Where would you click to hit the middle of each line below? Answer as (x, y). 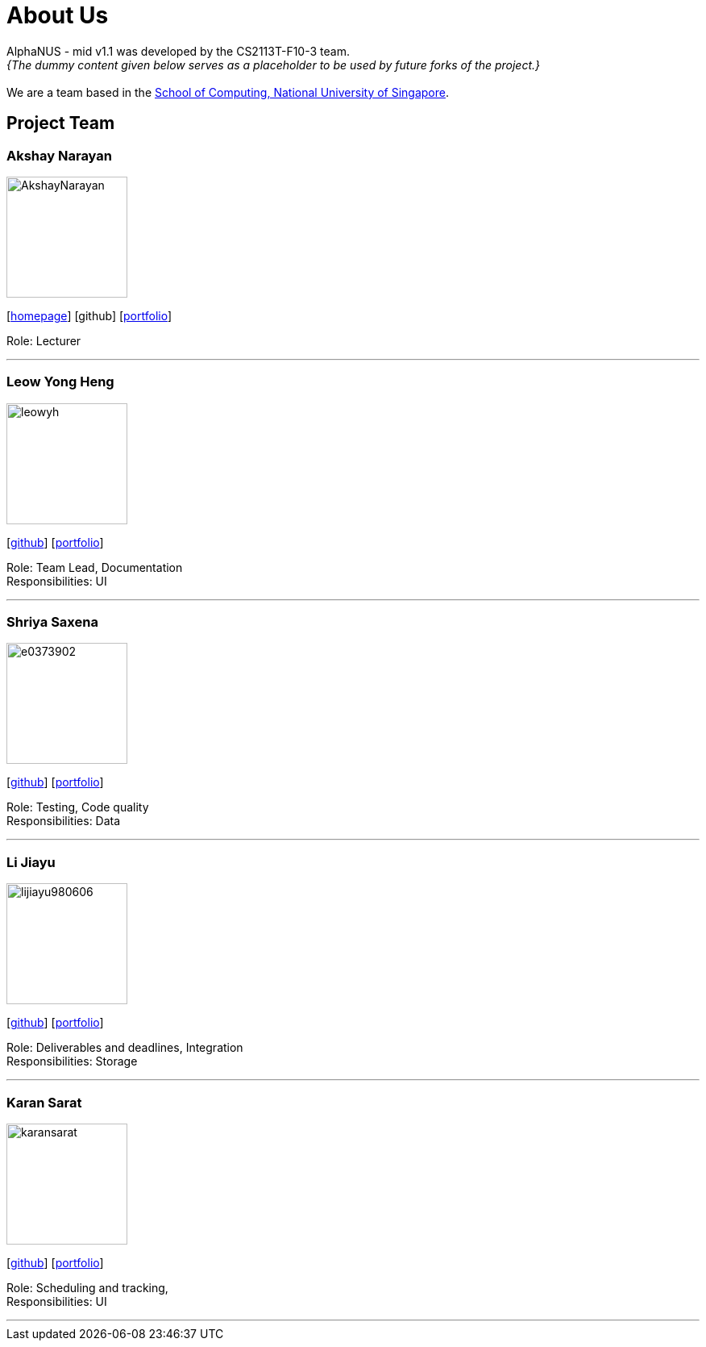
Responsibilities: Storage (72, 1061)
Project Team (61, 123)
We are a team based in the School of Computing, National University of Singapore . (228, 92)
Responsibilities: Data (64, 821)
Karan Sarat (44, 1102)
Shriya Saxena (52, 622)
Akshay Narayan (59, 155)
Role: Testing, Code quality (78, 807)
